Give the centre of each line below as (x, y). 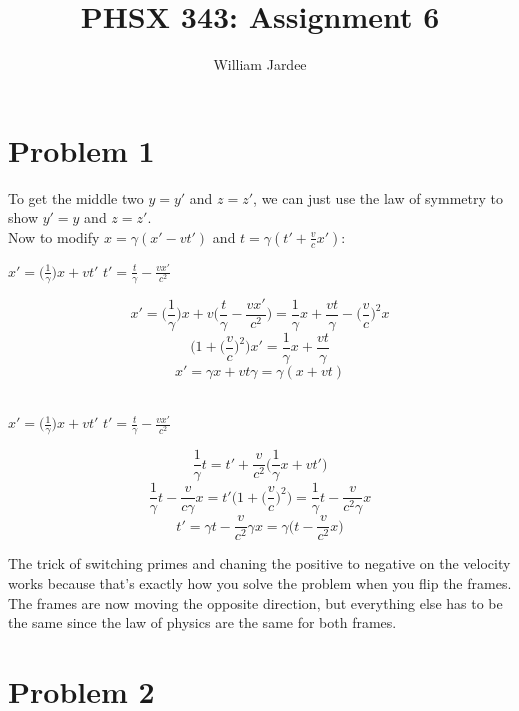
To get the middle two (76, 197)
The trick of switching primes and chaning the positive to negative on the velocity (259, 563)
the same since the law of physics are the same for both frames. (202, 622)
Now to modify (54, 236)
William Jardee (260, 64)
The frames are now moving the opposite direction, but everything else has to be (255, 602)
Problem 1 (81, 149)
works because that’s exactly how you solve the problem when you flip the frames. (260, 583)
